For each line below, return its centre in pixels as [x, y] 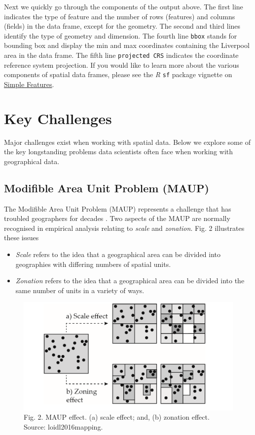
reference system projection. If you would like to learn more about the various [122, 65]
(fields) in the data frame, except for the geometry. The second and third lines [122, 26]
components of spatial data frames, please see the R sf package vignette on [118, 74]
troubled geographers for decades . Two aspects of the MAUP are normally [117, 218]
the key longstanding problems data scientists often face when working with [119, 152]
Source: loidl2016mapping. [63, 426]
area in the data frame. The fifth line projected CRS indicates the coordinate [121, 55]
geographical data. [32, 161]
